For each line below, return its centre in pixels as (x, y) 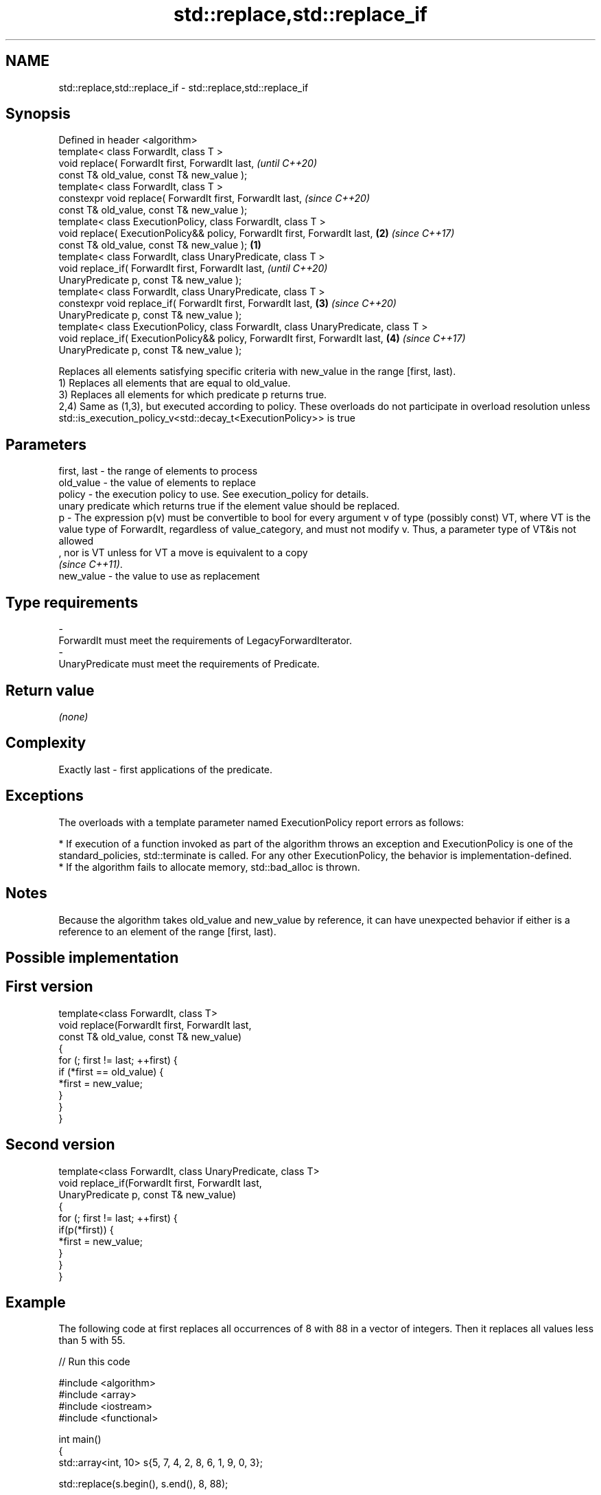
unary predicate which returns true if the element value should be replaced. (229, 506)
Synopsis (38, 114)
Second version (60, 1145)
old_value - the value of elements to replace (157, 483)
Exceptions (45, 796)
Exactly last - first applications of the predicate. (166, 769)
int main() (80, 1439)
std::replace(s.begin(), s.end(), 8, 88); (143, 1484)
